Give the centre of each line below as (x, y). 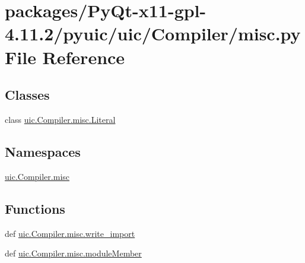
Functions (35, 208)
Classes (27, 95)
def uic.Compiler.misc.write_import (70, 233)
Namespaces (43, 151)
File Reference (65, 57)
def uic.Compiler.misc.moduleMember (73, 253)
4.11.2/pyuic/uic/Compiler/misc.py (153, 34)
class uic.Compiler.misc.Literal (60, 119)
